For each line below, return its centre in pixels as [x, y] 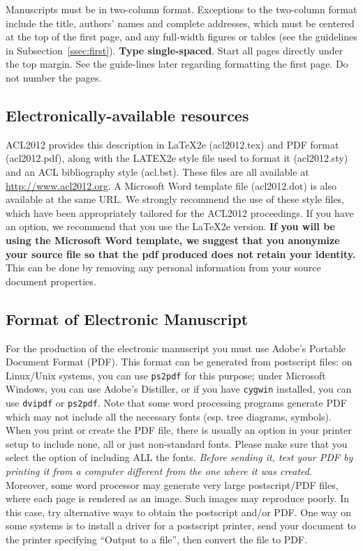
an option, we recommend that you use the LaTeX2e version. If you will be [170, 226]
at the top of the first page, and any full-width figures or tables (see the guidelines [181, 37]
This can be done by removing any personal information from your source [163, 267]
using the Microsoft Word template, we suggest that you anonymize [173, 240]
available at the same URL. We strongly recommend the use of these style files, [175, 199]
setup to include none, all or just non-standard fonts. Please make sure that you [177, 443]
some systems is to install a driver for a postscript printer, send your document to [181, 526]
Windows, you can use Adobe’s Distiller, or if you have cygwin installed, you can [179, 389]
